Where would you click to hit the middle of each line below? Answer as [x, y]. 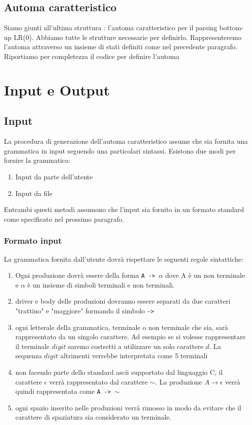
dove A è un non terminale [205, 275]
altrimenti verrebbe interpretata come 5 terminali [134, 356]
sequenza [28, 356]
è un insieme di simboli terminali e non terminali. [101, 284]
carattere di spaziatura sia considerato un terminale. [93, 417]
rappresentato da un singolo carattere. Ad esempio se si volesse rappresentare [130, 337]
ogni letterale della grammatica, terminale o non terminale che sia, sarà [122, 327]
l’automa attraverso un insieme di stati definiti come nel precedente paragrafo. [121, 47]
